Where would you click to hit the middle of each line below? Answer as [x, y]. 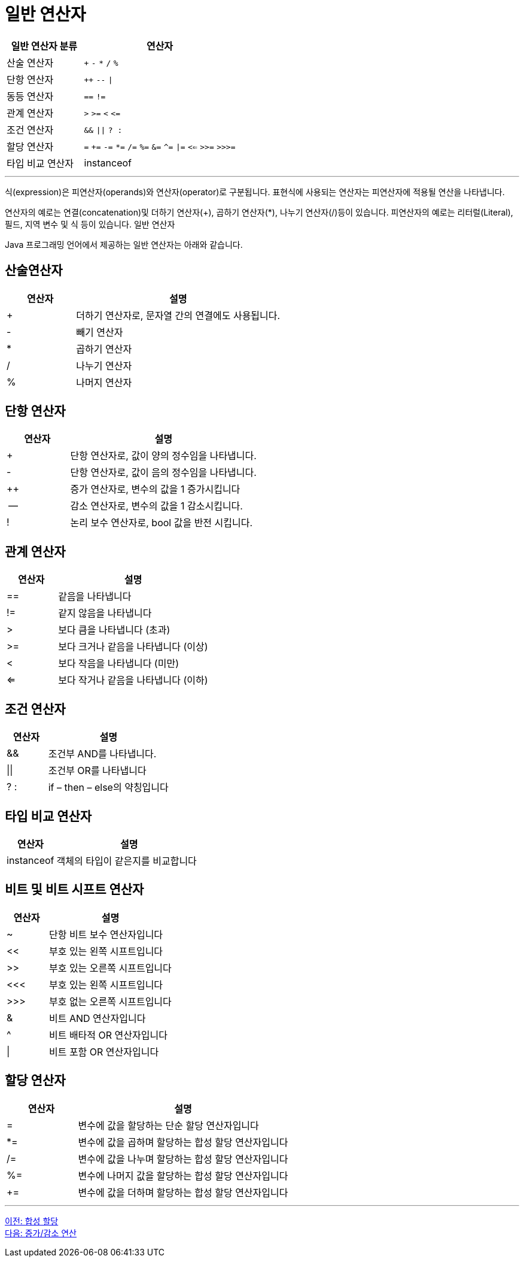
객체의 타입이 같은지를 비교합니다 [127, 861]
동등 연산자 [30, 96]
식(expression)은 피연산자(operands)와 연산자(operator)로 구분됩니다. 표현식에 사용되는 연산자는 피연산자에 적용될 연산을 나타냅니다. [255, 192]
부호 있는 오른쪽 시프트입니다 [110, 968]
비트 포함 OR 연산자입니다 [104, 1052]
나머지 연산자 [104, 382]
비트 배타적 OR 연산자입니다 [108, 1035]
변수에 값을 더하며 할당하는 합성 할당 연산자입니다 [183, 1192]
